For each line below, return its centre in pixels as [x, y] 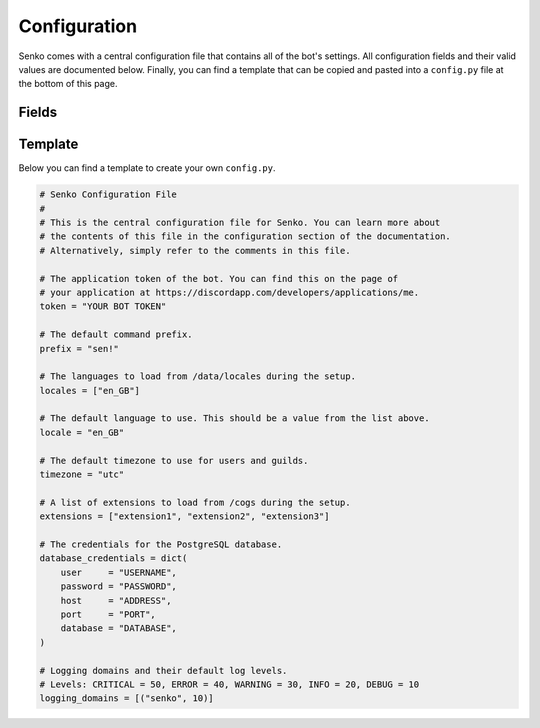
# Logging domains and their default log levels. [163, 670]
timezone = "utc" [82, 474]
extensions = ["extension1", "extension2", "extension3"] [184, 516]
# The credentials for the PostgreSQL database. [161, 544]
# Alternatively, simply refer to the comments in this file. [195, 250]
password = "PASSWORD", [118, 586]
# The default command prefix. [116, 334]
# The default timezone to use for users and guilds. [174, 460]
